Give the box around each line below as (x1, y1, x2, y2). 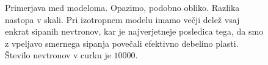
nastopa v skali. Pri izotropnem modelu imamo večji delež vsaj (5, 13, 240, 26)
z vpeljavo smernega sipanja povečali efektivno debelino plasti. (5, 36, 239, 49)
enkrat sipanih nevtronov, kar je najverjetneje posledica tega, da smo (5, 25, 264, 38)
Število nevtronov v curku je (5, 49, 111, 61)
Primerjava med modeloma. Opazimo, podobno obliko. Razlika (5, 1, 240, 13)
